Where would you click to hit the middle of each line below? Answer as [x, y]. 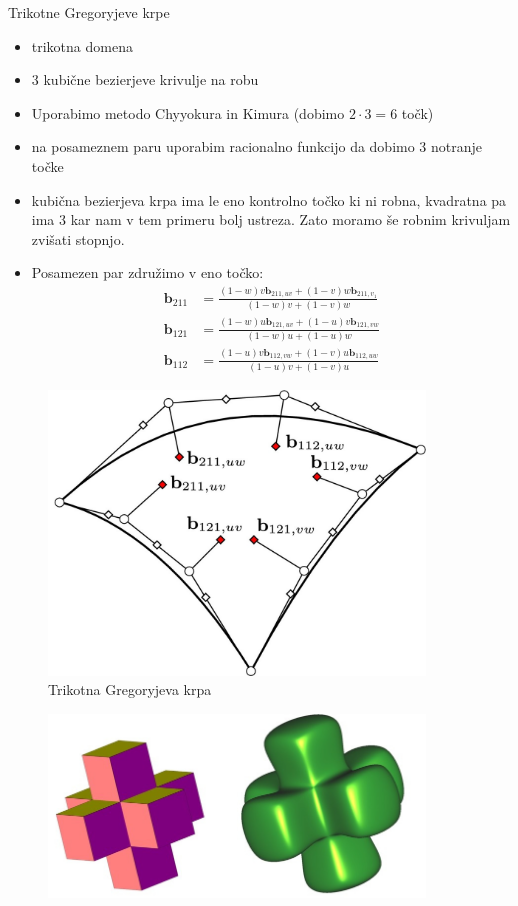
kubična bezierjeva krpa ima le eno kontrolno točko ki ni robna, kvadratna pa [269, 199]
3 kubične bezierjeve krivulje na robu [145, 79]
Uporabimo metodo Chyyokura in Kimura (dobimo [188, 112]
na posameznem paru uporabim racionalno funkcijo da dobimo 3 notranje [257, 146]
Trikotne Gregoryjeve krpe [89, 12]
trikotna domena [82, 45]
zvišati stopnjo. [78, 238]
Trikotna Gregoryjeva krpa [130, 689]
